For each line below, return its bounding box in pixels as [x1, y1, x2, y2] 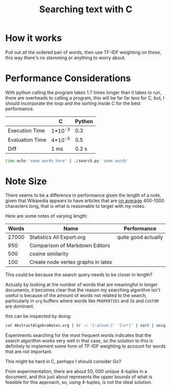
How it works [5, 32, 62, 44]
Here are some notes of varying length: [5, 213, 88, 219]
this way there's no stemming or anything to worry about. [5, 55, 126, 61]
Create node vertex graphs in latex [29, 259, 112, 266]
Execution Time [8, 127, 45, 134]
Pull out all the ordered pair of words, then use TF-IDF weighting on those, [5, 49, 162, 55]
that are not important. [5, 349, 53, 355]
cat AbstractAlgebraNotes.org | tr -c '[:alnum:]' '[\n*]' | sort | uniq [5, 323, 166, 328]
